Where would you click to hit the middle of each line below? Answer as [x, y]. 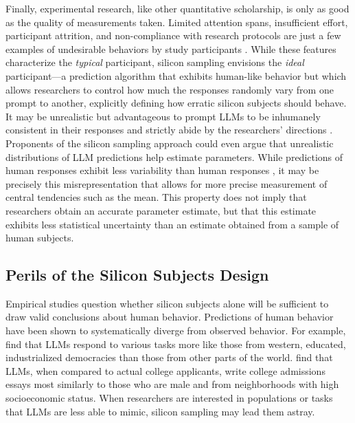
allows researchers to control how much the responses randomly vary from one [170, 89]
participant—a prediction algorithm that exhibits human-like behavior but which [176, 75]
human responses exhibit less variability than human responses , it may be [162, 170]
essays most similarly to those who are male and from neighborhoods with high [172, 384]
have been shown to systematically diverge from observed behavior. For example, [176, 330]
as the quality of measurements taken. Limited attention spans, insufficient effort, [177, 22]
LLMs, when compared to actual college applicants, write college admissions [165, 370]
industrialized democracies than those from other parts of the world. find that [169, 357]
